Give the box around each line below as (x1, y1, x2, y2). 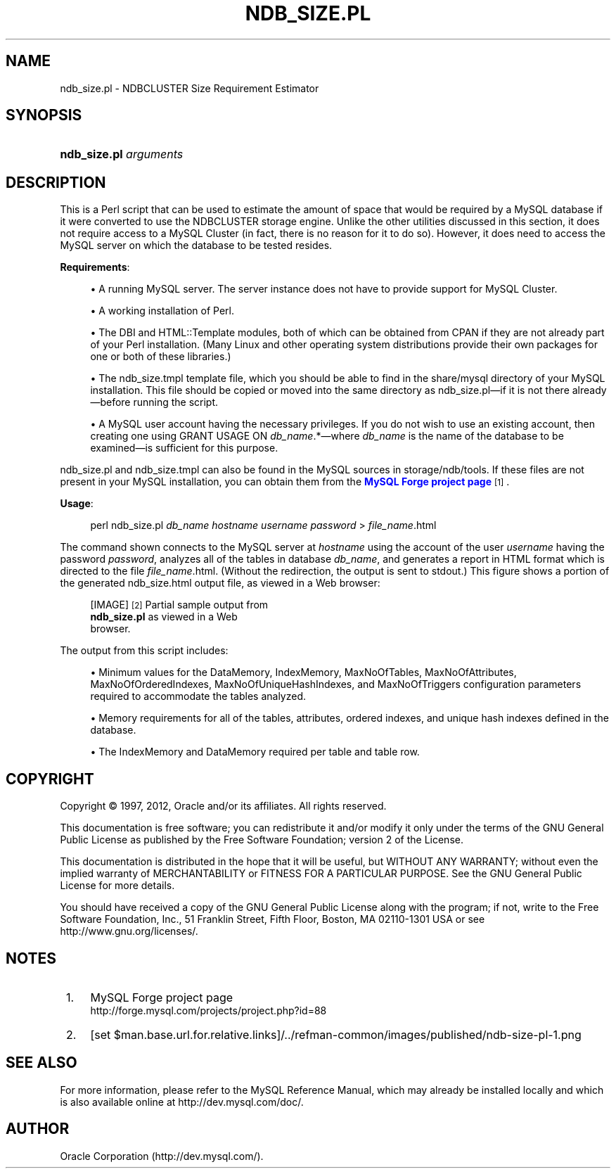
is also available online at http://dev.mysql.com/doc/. (60, 1095, 304, 1108)
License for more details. (60, 879, 175, 892)
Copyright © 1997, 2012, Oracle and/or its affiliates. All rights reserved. (60, 800, 387, 812)
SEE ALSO (6, 1054, 77, 1072)
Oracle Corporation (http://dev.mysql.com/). (60, 1149, 264, 1162)
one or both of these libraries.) (90, 350, 231, 363)
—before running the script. (90, 396, 219, 409)
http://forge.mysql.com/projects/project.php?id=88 (90, 1004, 327, 1016)
